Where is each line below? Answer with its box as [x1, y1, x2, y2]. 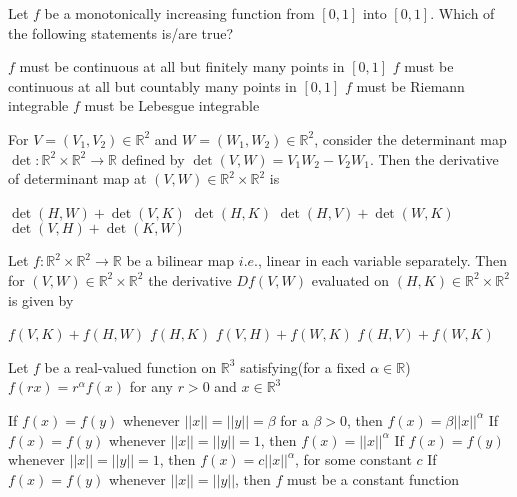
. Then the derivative [369, 148, 499, 169]
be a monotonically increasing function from [44, 3, 315, 23]
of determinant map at [8, 168, 147, 189]
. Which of [430, 3, 495, 23]
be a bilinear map [126, 250, 235, 271]
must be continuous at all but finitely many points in [19, 56, 345, 77]
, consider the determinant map [314, 128, 507, 149]
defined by [121, 148, 185, 169]
